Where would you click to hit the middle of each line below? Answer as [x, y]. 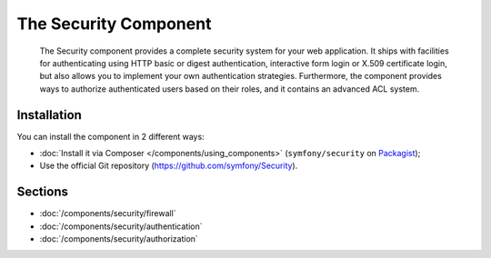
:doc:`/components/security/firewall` [108, 213]
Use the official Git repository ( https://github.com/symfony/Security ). [169, 166]
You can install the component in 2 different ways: [110, 136]
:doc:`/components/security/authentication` [121, 226]
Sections [42, 192]
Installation [49, 115]
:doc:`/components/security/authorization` [119, 239]
